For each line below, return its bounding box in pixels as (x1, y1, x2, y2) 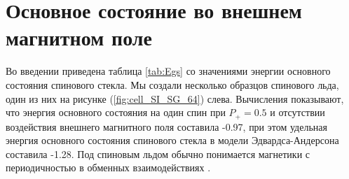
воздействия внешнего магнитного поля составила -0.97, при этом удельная (6, 119, 327, 134)
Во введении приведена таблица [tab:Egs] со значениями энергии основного (6, 64, 331, 78)
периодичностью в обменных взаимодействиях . (6, 160, 211, 175)
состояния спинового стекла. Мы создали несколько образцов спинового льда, (6, 77, 339, 92)
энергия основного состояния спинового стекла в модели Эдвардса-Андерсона (6, 133, 339, 148)
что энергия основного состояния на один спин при (6, 105, 226, 120)
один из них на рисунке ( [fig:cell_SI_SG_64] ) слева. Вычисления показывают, (6, 91, 344, 106)
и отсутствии (270, 105, 325, 120)
